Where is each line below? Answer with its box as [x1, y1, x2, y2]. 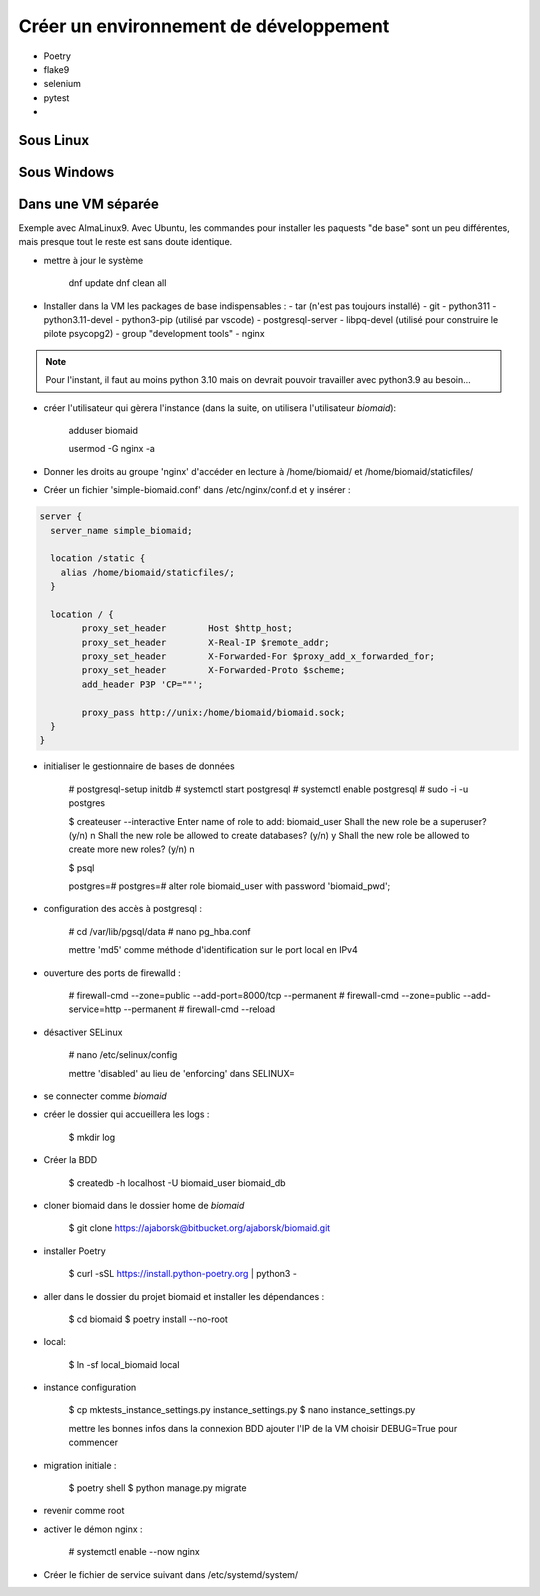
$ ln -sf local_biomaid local [68, 1358, 180, 1370]
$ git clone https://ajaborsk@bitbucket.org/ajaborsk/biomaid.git [68, 1222, 331, 1234]
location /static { [50, 553, 146, 564]
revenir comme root [43, 1505, 125, 1517]
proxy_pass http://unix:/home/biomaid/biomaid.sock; [81, 706, 346, 718]
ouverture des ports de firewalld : [43, 966, 182, 979]
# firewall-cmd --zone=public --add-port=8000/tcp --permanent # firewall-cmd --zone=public [68, 990, 461, 1002]
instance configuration [43, 1381, 137, 1394]
